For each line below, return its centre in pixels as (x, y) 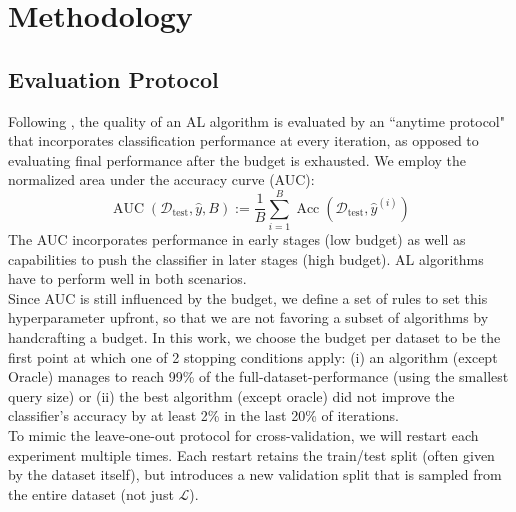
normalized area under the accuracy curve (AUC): (161, 179)
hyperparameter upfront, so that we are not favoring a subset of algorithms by (248, 317)
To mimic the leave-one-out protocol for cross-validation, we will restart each (243, 435)
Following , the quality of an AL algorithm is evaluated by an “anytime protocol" (256, 120)
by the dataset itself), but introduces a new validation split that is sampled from (255, 474)
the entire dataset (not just (91, 493)
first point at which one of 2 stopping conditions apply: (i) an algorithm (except (253, 356)
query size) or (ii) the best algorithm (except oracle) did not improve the (231, 395)
